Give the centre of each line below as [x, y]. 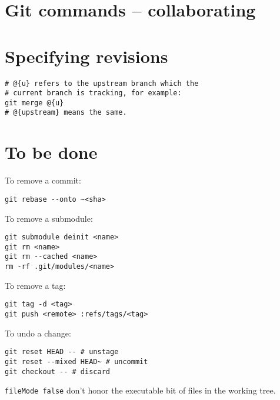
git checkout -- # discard [57, 371]
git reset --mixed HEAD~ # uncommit [76, 361]
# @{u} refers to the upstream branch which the [102, 83]
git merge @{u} [34, 103]
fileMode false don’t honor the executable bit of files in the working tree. [140, 390]
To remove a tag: [35, 285]
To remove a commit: [43, 180]
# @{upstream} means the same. [66, 113]
